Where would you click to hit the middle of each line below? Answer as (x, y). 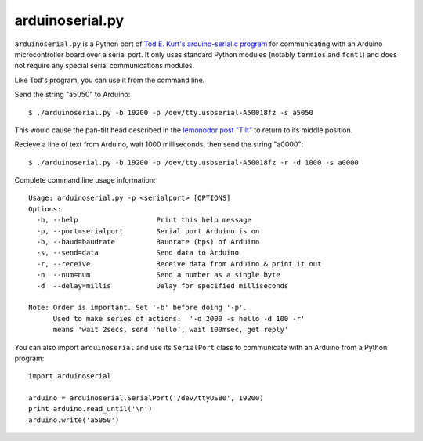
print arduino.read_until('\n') (90, 409)
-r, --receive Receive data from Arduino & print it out (179, 264)
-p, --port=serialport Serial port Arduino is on (148, 231)
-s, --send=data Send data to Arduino (137, 253)
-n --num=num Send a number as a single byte (159, 275)
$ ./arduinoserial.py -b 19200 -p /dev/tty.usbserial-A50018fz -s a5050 (171, 112)
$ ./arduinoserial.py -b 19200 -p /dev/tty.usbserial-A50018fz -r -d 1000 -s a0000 (194, 162)
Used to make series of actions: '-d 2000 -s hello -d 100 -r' (179, 318)
